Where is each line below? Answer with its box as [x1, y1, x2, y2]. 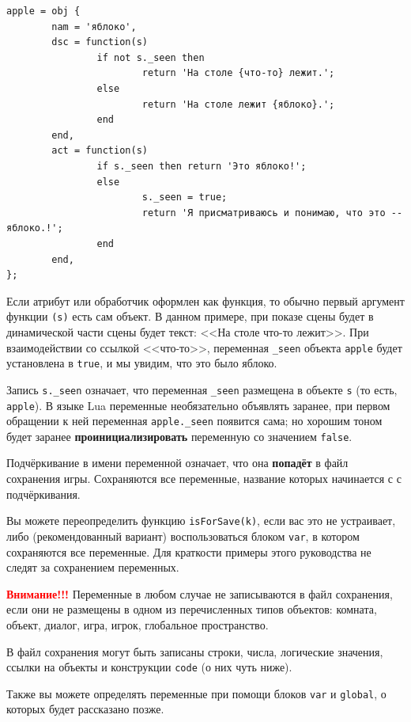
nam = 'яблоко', [51, 21, 137, 32]
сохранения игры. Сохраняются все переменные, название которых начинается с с [6, 470, 402, 487]
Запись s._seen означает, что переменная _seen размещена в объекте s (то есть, [6, 381, 398, 397]
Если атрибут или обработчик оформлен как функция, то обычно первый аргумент [6, 292, 405, 309]
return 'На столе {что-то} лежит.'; [141, 67, 335, 79]
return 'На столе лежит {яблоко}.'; [141, 98, 335, 110]
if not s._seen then [96, 51, 205, 63]
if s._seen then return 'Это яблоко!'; [96, 160, 307, 172]
